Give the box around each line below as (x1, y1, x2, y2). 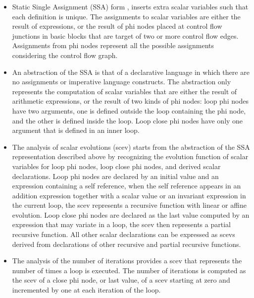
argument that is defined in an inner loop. (12, 125, 140, 135)
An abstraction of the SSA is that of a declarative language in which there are (12, 66, 250, 77)
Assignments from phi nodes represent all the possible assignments (12, 40, 214, 51)
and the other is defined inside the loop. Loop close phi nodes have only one (12, 115, 243, 125)
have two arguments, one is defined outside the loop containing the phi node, (12, 105, 246, 116)
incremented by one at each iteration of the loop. (12, 285, 161, 295)
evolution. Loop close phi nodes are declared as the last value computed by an (12, 209, 250, 220)
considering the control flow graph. (12, 50, 118, 60)
